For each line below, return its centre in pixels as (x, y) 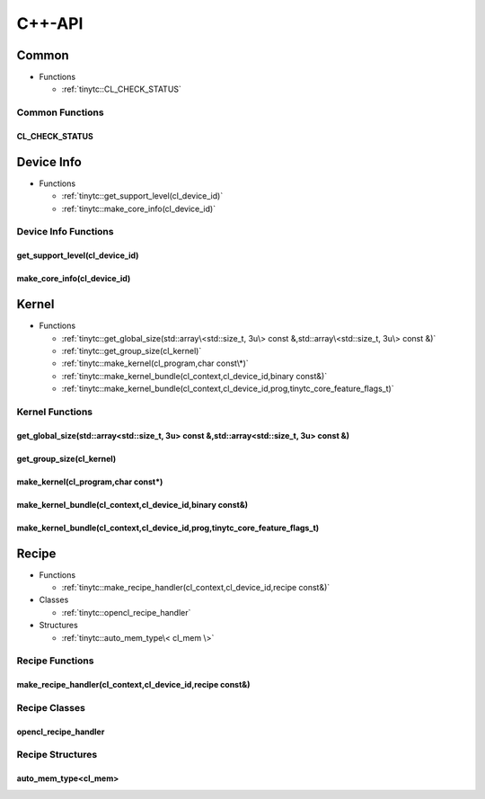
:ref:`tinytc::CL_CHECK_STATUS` (121, 89)
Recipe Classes (51, 707)
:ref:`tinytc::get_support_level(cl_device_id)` (142, 196)
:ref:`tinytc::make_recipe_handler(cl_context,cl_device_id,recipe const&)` (196, 587)
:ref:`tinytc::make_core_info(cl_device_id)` (138, 209)
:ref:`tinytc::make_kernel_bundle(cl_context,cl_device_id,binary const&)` (194, 376)
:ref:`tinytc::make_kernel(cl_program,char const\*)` (155, 363)
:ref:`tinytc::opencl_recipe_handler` (126, 612)
